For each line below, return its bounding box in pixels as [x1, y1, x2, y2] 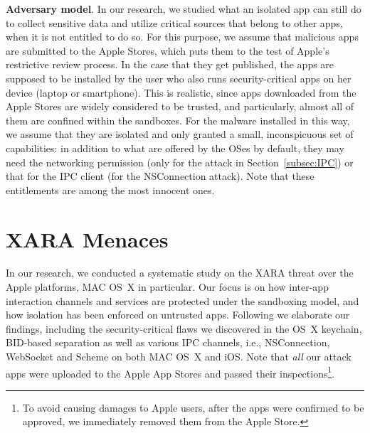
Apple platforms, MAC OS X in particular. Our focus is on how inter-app [6, 279, 329, 294]
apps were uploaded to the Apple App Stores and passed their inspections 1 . [6, 363, 335, 380]
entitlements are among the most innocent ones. [6, 182, 215, 197]
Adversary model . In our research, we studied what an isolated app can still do [6, 1, 361, 16]
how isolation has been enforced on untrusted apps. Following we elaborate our [6, 307, 350, 322]
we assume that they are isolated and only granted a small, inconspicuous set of [6, 127, 354, 141]
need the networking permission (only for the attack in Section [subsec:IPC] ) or [6, 154, 354, 169]
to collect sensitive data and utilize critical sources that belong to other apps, [6, 15, 343, 30]
